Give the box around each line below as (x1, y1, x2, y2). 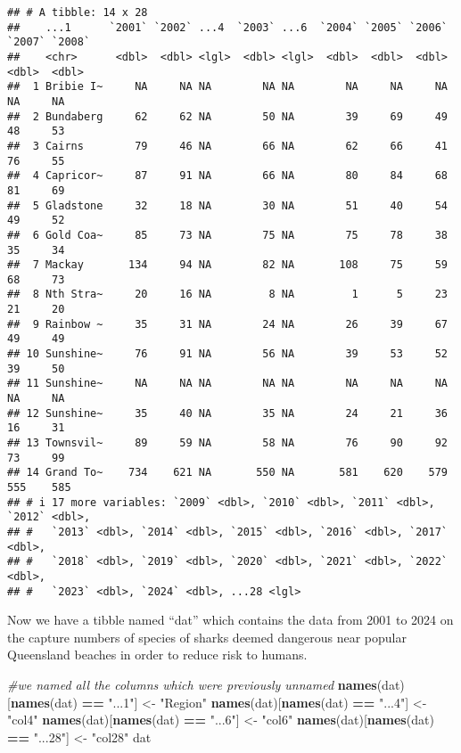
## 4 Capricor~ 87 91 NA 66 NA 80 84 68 (7, 169, 448, 183)
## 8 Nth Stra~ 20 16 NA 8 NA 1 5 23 (7, 288, 448, 301)
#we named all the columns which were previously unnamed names (7, 675, 377, 694)
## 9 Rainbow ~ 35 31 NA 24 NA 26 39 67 (7, 317, 448, 331)
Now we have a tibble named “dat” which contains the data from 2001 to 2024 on (7, 610, 454, 629)
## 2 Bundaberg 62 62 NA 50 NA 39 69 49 (7, 110, 448, 123)
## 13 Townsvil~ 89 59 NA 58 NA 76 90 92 (7, 437, 448, 450)
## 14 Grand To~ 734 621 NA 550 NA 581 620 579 (7, 466, 448, 479)
